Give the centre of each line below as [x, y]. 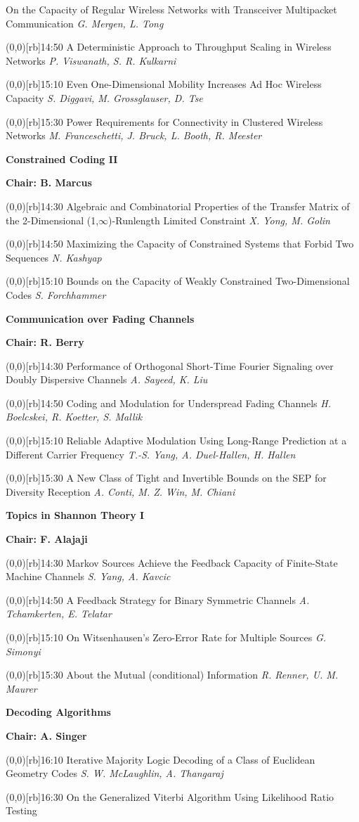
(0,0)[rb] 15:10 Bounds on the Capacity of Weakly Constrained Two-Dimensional [178, 281]
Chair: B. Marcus [49, 182]
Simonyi [23, 651]
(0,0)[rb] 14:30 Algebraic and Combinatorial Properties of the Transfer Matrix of [178, 206]
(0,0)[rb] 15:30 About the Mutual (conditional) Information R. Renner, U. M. [172, 675]
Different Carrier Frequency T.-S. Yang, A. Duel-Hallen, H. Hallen [151, 454]
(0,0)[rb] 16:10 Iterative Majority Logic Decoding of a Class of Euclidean [161, 759]
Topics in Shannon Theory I [75, 515]
